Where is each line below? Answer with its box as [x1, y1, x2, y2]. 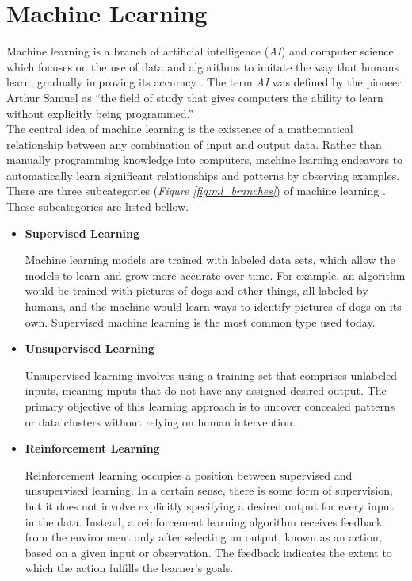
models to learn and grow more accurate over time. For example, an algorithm [25, 266, 406, 283]
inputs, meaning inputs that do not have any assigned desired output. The [25, 382, 387, 399]
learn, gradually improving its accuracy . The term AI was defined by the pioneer [6, 74, 402, 90]
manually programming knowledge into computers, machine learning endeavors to [6, 151, 403, 168]
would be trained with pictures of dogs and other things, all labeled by [25, 282, 368, 299]
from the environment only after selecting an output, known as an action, [25, 529, 382, 545]
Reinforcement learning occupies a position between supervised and [25, 466, 353, 483]
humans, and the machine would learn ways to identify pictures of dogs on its [25, 298, 402, 315]
